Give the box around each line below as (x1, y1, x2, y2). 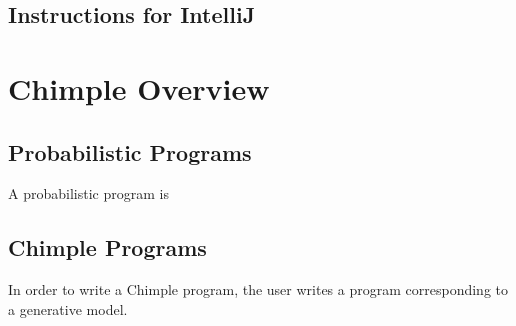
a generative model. (8, 298, 128, 319)
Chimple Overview (8, 67, 270, 108)
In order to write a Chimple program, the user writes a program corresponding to (8, 279, 508, 300)
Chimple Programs (8, 232, 207, 263)
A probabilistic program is (8, 183, 169, 204)
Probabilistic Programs (8, 136, 252, 167)
